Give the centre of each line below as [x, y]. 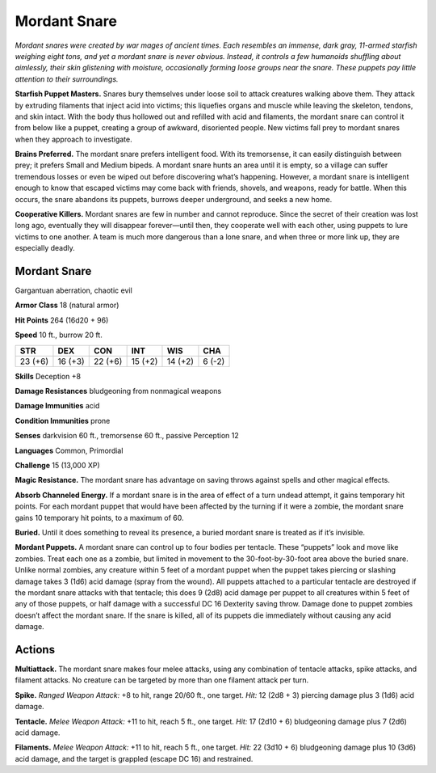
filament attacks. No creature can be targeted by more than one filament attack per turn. [162, 680]
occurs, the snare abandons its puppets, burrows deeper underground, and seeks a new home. [174, 199]
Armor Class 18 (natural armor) [67, 305]
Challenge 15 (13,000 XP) [57, 465]
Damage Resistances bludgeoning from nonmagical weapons [118, 391]
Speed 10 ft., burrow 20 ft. [59, 335]
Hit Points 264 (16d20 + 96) [62, 320]
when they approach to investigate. [73, 139]
